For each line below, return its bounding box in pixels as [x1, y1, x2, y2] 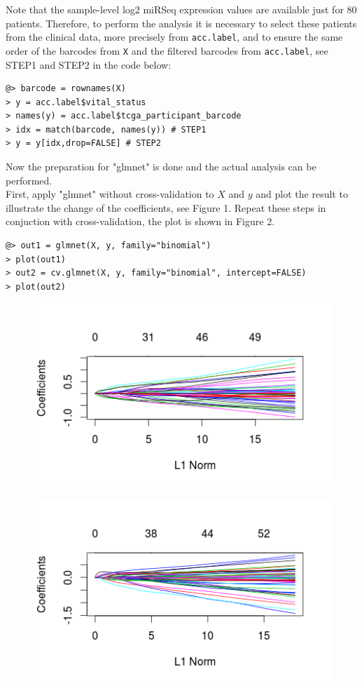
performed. [6, 173, 53, 187]
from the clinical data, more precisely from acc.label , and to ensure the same [6, 29, 343, 44]
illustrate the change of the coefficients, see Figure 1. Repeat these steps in [6, 200, 326, 215]
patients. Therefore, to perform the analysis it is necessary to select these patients [6, 15, 357, 30]
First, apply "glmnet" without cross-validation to [6, 187, 214, 201]
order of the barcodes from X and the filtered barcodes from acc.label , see [6, 43, 328, 58]
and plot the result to [256, 187, 348, 201]
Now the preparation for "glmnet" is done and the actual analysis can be [6, 159, 316, 174]
